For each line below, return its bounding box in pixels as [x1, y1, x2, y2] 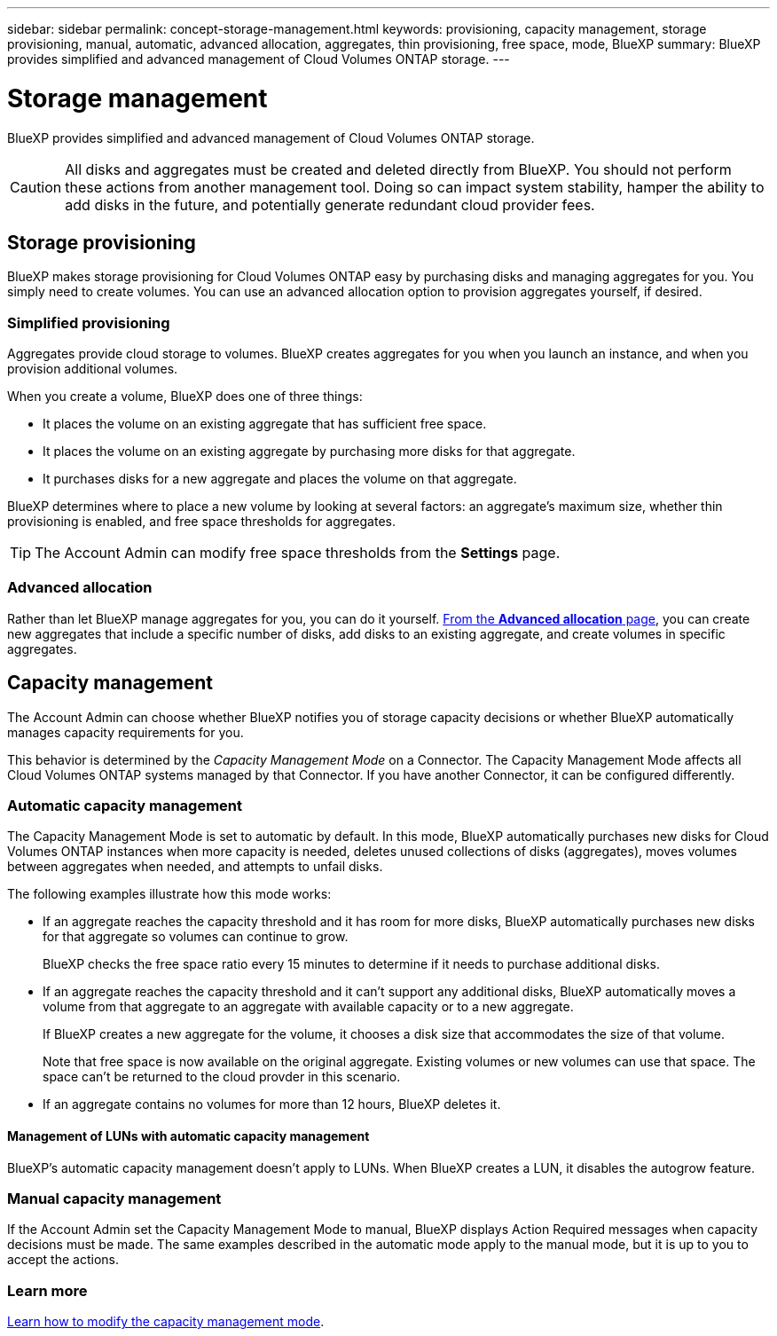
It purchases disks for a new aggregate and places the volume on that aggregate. [43, 471, 517, 487]
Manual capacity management [7, 1190, 222, 1208]
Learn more [7, 1281, 88, 1300]
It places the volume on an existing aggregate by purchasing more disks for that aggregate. [43, 444, 576, 460]
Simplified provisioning [7, 313, 170, 332]
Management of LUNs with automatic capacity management [7, 1128, 370, 1144]
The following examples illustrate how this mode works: [7, 886, 332, 902]
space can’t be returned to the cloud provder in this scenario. [43, 1069, 401, 1085]
